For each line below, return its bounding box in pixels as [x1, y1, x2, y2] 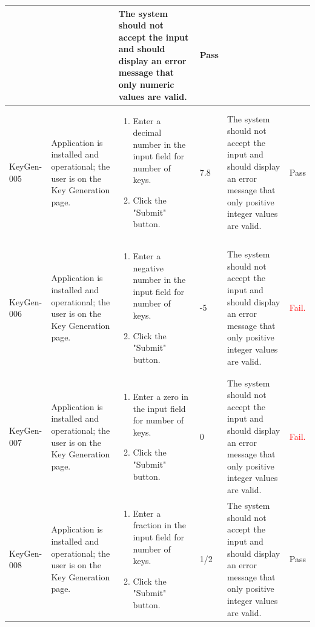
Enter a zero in [133, 390, 189, 403]
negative [133, 261, 164, 274]
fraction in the [133, 519, 187, 531]
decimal [133, 126, 162, 139]
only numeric [118, 78, 174, 91]
